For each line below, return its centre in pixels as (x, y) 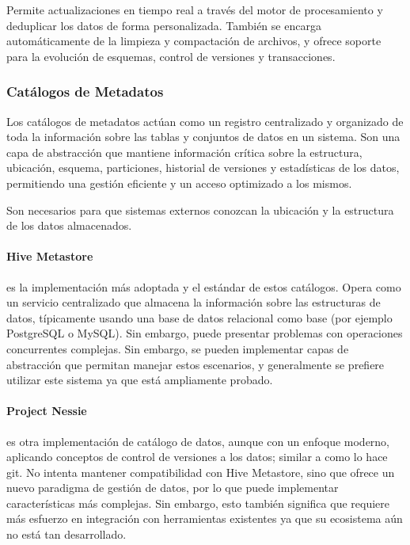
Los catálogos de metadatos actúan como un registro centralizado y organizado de (205, 121)
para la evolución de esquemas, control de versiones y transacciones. (171, 56)
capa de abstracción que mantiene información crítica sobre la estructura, (184, 152)
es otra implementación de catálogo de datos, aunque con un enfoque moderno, (198, 441)
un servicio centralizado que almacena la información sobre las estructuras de (194, 302)
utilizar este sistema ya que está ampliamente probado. (140, 380)
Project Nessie (47, 411)
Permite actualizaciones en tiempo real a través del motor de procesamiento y (195, 10)
